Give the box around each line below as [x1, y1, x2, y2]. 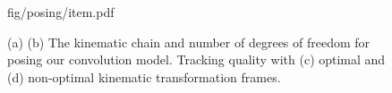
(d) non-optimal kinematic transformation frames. [7, 67, 281, 86]
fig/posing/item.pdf [7, 3, 115, 21]
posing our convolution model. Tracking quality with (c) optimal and [7, 50, 386, 69]
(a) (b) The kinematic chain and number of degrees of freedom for [7, 32, 371, 51]
